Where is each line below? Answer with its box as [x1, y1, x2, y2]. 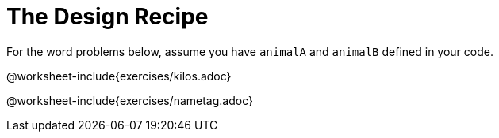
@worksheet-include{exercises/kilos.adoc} [6, 69, 232, 83]
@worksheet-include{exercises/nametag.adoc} [6, 93, 253, 107]
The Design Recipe [6, 3, 209, 30]
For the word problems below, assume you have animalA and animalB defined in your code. [6, 44, 493, 58]
